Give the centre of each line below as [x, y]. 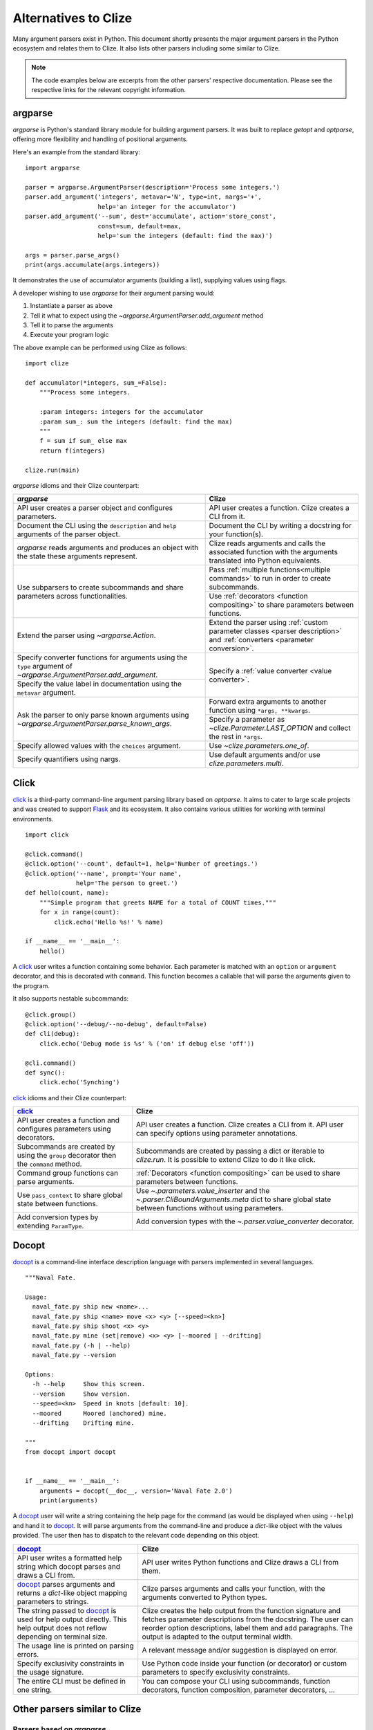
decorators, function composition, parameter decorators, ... [238, 1690]
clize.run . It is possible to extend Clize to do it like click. [226, 1160]
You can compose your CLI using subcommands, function [236, 1681]
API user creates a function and [68, 1120]
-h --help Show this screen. [89, 1384]
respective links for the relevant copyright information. [109, 90]
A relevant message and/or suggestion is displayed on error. [240, 1650]
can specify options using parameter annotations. [217, 1133]
